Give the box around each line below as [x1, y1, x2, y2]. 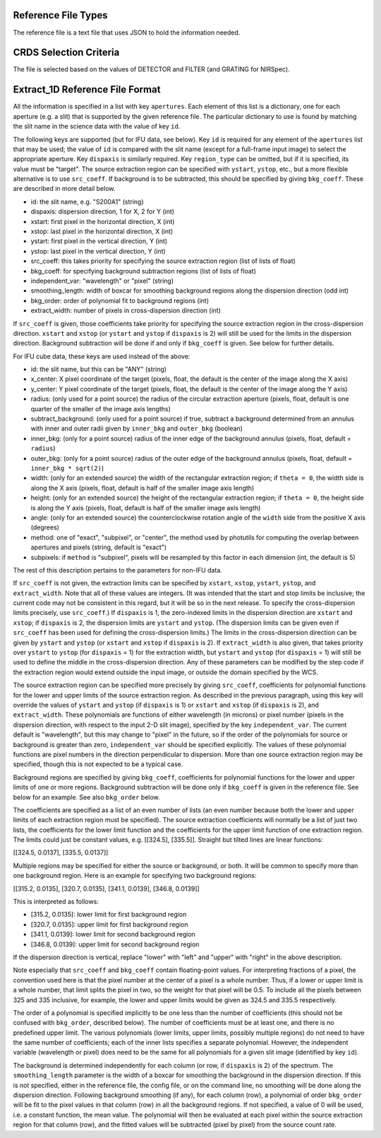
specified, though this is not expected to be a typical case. [13, 760, 183, 768]
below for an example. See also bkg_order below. [13, 792, 160, 802]
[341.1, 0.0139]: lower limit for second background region [30, 930, 195, 939]
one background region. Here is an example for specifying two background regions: [13, 872, 257, 880]
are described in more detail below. [13, 184, 116, 193]
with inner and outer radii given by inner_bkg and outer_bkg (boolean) [30, 424, 243, 433]
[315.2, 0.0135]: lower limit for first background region [30, 910, 187, 919]
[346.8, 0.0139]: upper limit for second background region [30, 940, 200, 949]
